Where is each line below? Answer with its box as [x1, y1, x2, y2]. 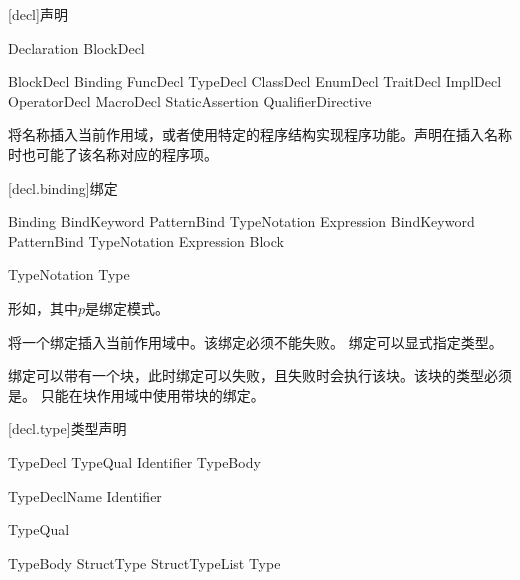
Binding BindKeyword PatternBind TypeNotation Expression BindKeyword [8, 211, 475, 232]
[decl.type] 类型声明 [8, 418, 127, 439]
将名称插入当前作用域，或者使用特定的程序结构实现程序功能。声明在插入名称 [8, 124, 512, 145]
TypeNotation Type [8, 264, 130, 285]
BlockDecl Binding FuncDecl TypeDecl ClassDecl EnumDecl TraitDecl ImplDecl [8, 71, 502, 92]
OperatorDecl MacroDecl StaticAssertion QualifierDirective [8, 90, 372, 111]
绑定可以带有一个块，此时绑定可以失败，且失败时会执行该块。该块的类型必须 [8, 365, 512, 386]
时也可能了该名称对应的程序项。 [8, 143, 218, 164]
